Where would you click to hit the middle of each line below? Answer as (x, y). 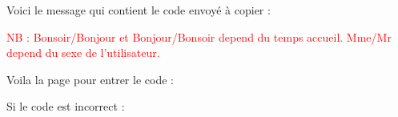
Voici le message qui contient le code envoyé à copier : (139, 10)
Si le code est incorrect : (66, 106)
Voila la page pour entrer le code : (90, 79)
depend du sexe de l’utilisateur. (83, 52)
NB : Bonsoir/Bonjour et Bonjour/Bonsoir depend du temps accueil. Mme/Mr (199, 36)
